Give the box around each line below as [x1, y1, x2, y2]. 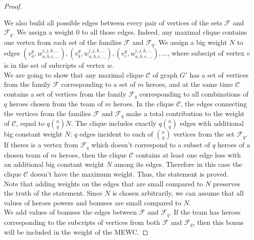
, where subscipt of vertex [167, 48, 245, 58]
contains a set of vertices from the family [4, 88, 127, 99]
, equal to [16, 118, 45, 128]
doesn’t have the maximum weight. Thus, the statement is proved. [30, 169, 229, 179]
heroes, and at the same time [146, 79, 233, 89]
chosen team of [4, 149, 49, 160]
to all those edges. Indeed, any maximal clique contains [82, 27, 247, 37]
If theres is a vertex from [4, 140, 78, 150]
